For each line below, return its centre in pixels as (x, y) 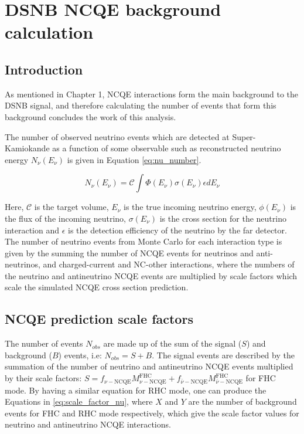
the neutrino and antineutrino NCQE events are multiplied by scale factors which (151, 275)
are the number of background (242, 401)
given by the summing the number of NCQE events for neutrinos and (129, 252)
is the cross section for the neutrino (223, 218)
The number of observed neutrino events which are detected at (117, 136)
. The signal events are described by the (223, 355)
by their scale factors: (43, 378)
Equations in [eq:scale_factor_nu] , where (79, 401)
